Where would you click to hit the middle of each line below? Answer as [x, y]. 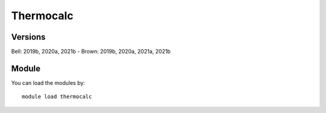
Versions [28, 37]
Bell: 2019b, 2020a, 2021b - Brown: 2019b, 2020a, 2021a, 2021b [91, 52]
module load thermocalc [57, 97]
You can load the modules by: [48, 83]
